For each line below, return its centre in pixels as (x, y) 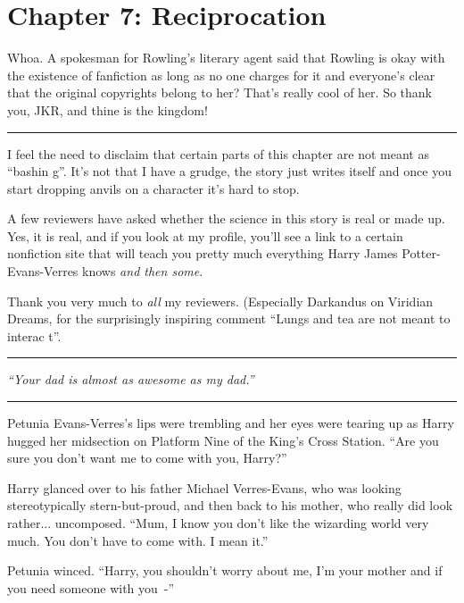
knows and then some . (143, 271)
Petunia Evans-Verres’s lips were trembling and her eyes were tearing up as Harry (231, 423)
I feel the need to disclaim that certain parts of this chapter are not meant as (218, 153)
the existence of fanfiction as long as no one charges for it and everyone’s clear (221, 75)
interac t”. (34, 335)
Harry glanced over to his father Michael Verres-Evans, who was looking (204, 487)
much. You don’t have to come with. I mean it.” (138, 540)
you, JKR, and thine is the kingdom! (108, 109)
